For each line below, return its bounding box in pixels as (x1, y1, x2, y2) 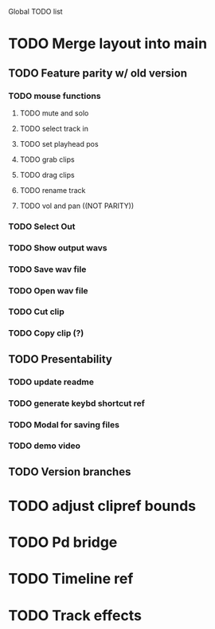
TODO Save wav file (8, 263, 87, 274)
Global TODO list (8, 7, 63, 16)
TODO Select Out (8, 221, 76, 232)
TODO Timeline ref (8, 570, 134, 588)
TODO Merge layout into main (8, 35, 208, 53)
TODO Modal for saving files (8, 419, 119, 430)
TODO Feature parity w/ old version (8, 66, 187, 80)
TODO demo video (8, 440, 81, 451)
